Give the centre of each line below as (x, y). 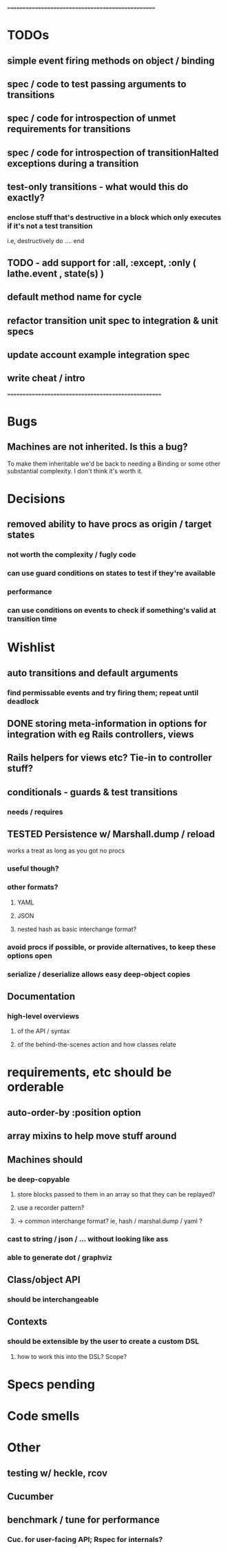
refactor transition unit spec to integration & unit (113, 320)
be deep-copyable (39, 1179)
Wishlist (31, 648)
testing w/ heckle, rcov (58, 1473)
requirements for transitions (69, 129)
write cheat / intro (46, 378)
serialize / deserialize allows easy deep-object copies (99, 974)
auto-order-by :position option (74, 1113)
